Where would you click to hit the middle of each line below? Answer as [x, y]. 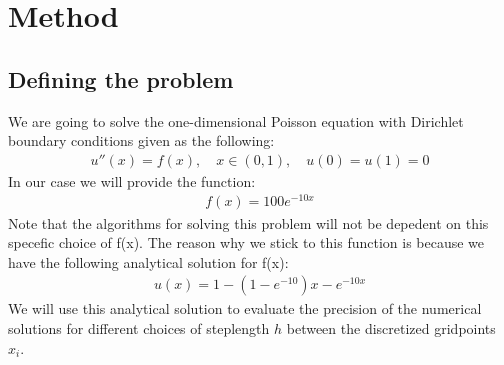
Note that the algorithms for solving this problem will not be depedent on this [248, 222]
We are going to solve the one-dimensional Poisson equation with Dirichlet [236, 120]
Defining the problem [121, 78]
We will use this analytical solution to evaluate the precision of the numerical [245, 308]
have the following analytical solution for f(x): [148, 261]
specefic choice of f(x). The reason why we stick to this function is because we [246, 242]
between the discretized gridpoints [391, 327]
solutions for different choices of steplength [139, 327]
